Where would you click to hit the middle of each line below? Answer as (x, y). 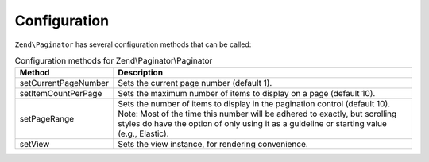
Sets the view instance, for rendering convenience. (213, 145)
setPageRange (47, 119)
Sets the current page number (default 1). (195, 83)
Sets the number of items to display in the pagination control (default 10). (254, 104)
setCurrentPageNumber (64, 83)
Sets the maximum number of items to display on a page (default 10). (247, 94)
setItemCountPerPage (61, 94)
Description (140, 73)
